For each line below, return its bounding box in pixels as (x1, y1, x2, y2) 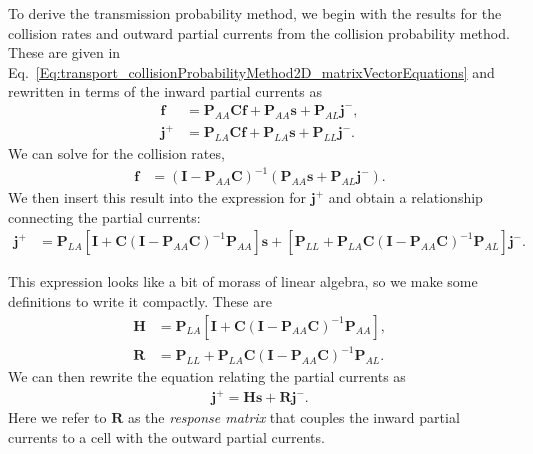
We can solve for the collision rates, (8, 143, 225, 164)
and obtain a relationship (328, 187, 483, 208)
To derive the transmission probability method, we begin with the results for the (8, 3, 502, 23)
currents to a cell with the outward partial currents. (8, 426, 325, 447)
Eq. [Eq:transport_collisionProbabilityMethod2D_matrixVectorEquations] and (8, 61, 495, 82)
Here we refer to (8, 407, 107, 428)
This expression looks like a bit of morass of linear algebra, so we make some (8, 271, 478, 292)
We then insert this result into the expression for (8, 187, 307, 208)
